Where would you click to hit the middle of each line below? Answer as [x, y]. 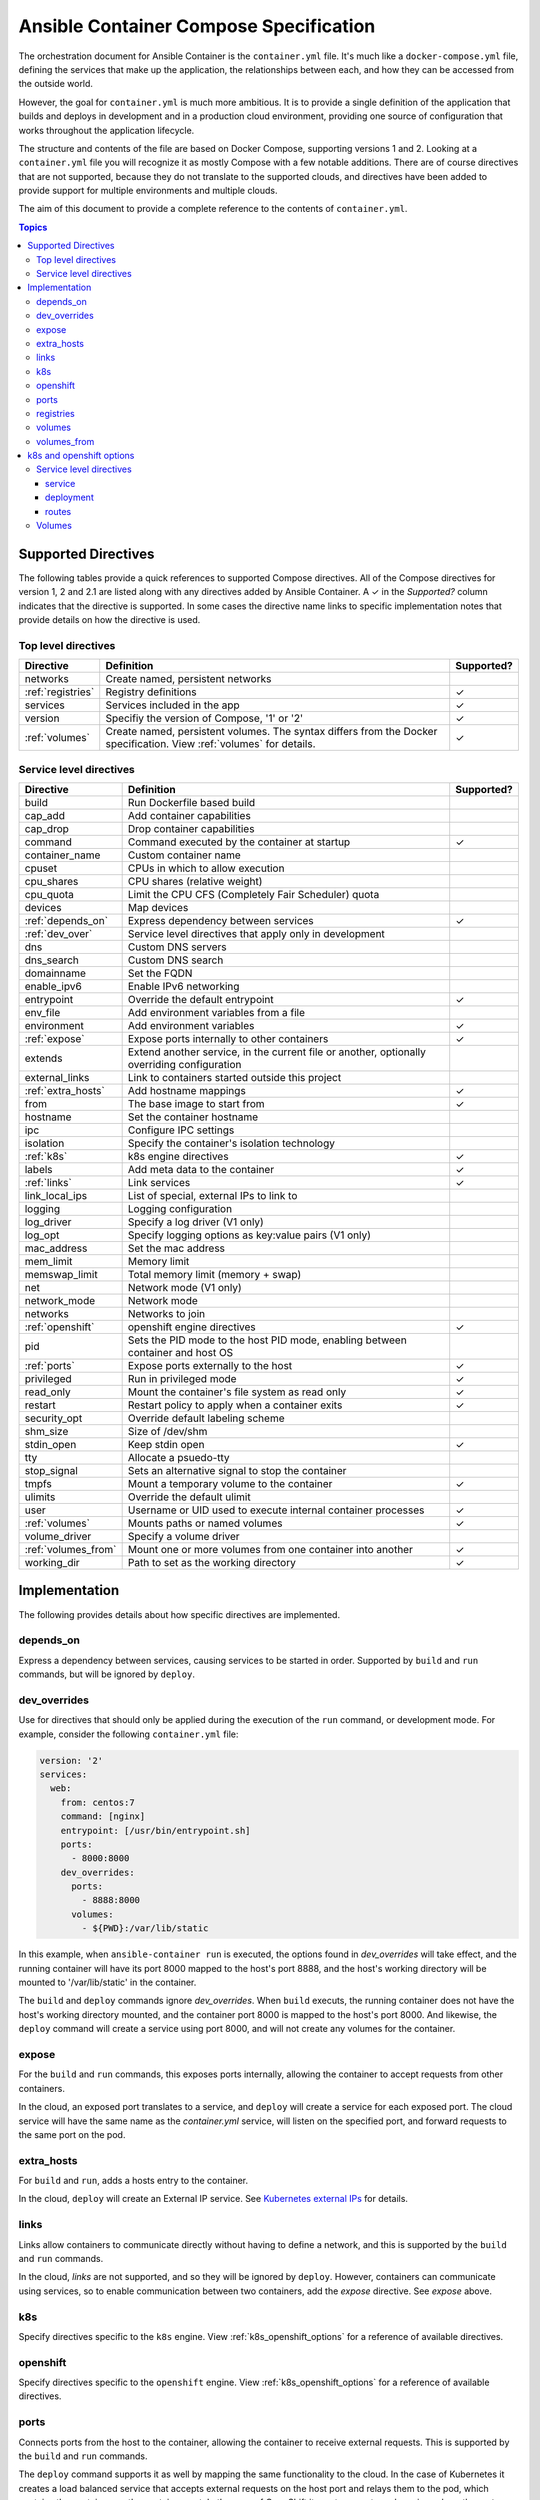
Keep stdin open [166, 1445]
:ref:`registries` [59, 692]
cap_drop [47, 829]
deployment [69, 497]
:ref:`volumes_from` [70, 1550]
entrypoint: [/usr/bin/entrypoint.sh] [155, 1830]
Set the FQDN [160, 973]
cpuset [41, 868]
